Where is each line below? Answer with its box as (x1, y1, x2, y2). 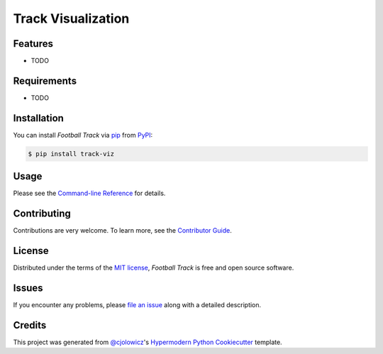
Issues (13, 282, 43, 294)
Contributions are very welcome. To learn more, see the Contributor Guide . (13, 226, 232, 235)
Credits (13, 319, 47, 331)
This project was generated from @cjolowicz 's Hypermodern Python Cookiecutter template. (13, 338, 283, 346)
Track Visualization (13, 11, 130, 26)
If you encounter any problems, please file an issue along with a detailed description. (13, 301, 262, 309)
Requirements (13, 74, 77, 87)
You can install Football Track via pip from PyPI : (13, 131, 153, 139)
